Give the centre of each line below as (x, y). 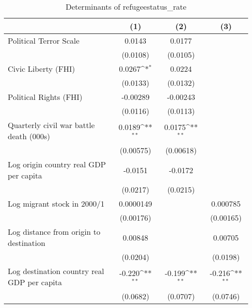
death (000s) (29, 136)
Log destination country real (56, 271)
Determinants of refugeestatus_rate (126, 7)
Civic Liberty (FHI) (41, 69)
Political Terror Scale (44, 41)
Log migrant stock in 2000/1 (56, 203)
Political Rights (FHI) (45, 97)
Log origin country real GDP (57, 164)
